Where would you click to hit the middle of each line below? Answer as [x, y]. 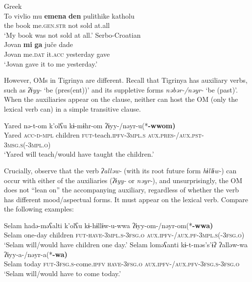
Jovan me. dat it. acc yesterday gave [57, 54]
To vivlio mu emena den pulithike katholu [69, 15]
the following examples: [39, 209]
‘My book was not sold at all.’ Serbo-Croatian [72, 35]
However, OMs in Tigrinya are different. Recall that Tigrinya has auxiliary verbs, [126, 80]
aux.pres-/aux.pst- [176, 135]
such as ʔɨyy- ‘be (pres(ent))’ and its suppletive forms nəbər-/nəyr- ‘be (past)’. [121, 89]
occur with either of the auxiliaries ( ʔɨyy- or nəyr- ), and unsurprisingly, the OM [123, 180]
